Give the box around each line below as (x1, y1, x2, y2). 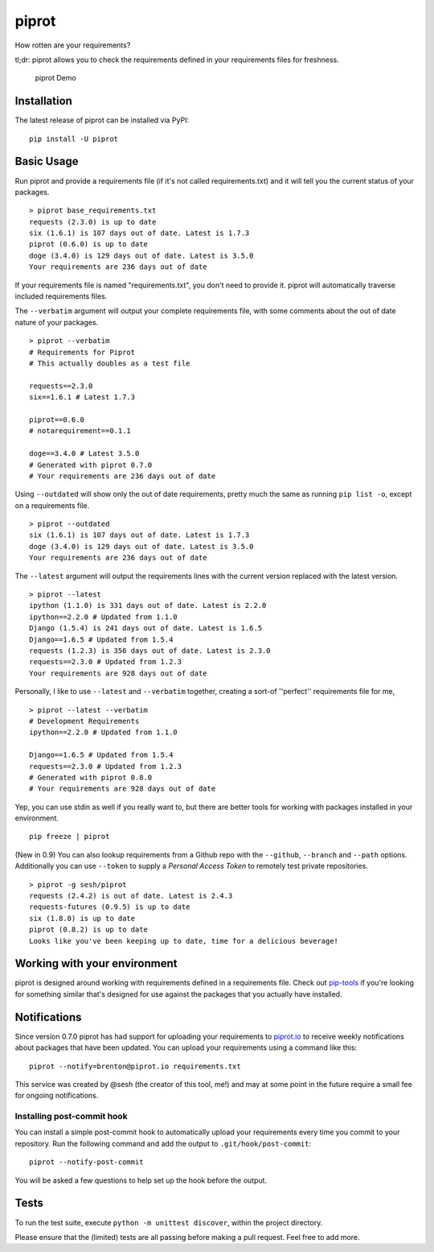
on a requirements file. (14, 500, 90, 510)
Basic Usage (14, 155, 79, 168)
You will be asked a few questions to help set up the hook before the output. (14, 1176, 268, 1185)
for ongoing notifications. (14, 1091, 99, 1101)
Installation (14, 94, 72, 108)
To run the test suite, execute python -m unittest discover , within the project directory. (14, 1217, 323, 1227)
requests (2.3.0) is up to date (29, 217, 157, 226)
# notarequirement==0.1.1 (29, 427, 132, 436)
